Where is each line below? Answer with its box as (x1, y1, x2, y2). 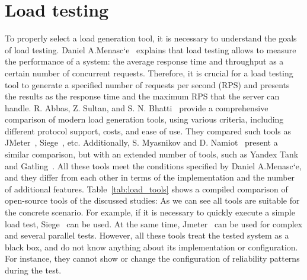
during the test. (5, 264, 62, 276)
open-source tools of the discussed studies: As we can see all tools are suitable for (5, 194, 300, 207)
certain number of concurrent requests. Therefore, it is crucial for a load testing (5, 66, 293, 79)
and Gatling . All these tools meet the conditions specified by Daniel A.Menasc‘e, (5, 159, 302, 172)
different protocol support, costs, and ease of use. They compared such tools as (5, 124, 291, 137)
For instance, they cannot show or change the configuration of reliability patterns (5, 252, 300, 265)
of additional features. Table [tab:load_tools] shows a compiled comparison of (5, 182, 288, 195)
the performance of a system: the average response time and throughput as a (5, 55, 284, 67)
